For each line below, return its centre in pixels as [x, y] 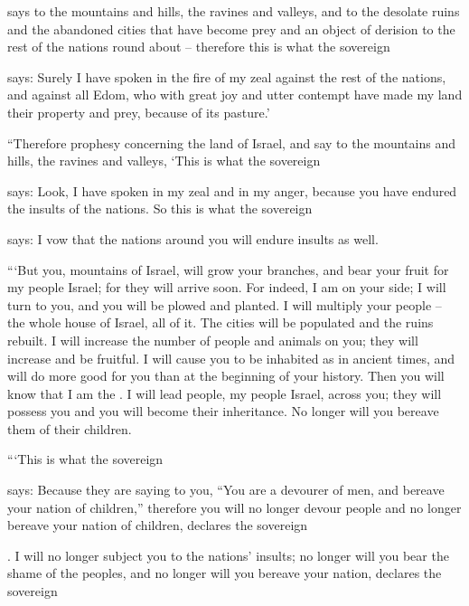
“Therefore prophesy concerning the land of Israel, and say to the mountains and [231, 142]
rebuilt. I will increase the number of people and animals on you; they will [213, 340]
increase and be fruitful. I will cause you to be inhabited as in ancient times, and [231, 358]
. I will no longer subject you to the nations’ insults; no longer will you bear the [228, 555]
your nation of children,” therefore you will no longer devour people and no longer [234, 507]
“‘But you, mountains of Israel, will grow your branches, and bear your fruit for [228, 269]
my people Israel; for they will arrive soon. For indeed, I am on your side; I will [227, 287]
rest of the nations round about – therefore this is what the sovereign [199, 47]
